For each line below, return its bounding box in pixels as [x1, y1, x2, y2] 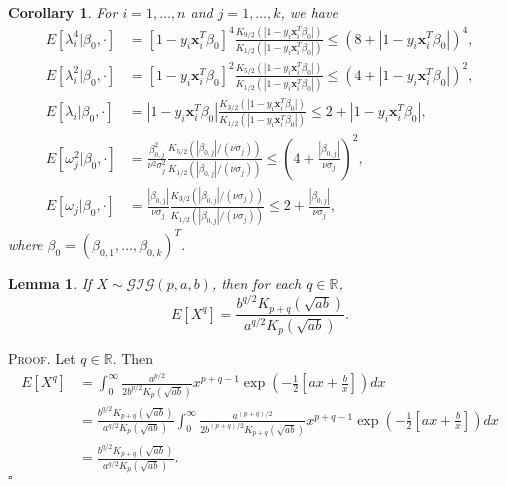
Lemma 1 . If [8, 272, 92, 293]
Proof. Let [8, 348, 76, 369]
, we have [280, 2, 338, 22]
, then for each [211, 272, 302, 293]
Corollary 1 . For [8, 2, 118, 22]
